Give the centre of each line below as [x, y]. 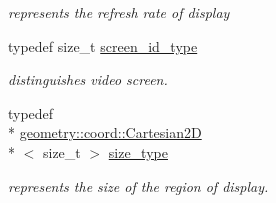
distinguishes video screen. [88, 79]
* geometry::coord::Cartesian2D [105, 132]
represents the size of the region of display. [138, 185]
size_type [138, 151]
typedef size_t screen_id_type [103, 45]
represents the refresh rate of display [119, 12]
